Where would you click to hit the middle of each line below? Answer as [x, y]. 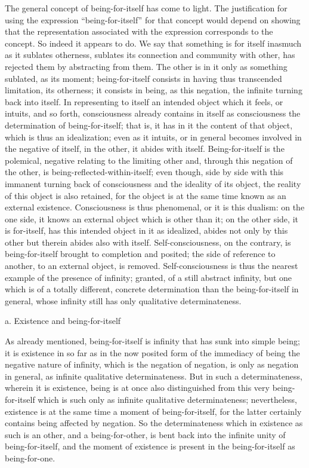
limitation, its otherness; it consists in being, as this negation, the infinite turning [154, 90]
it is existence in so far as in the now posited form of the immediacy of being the [152, 352]
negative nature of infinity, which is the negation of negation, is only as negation [152, 364]
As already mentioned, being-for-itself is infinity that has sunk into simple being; [152, 341]
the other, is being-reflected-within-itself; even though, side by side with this [144, 172]
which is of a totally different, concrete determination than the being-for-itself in [152, 289]
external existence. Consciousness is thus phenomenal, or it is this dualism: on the [155, 207]
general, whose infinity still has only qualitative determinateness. [123, 300]
